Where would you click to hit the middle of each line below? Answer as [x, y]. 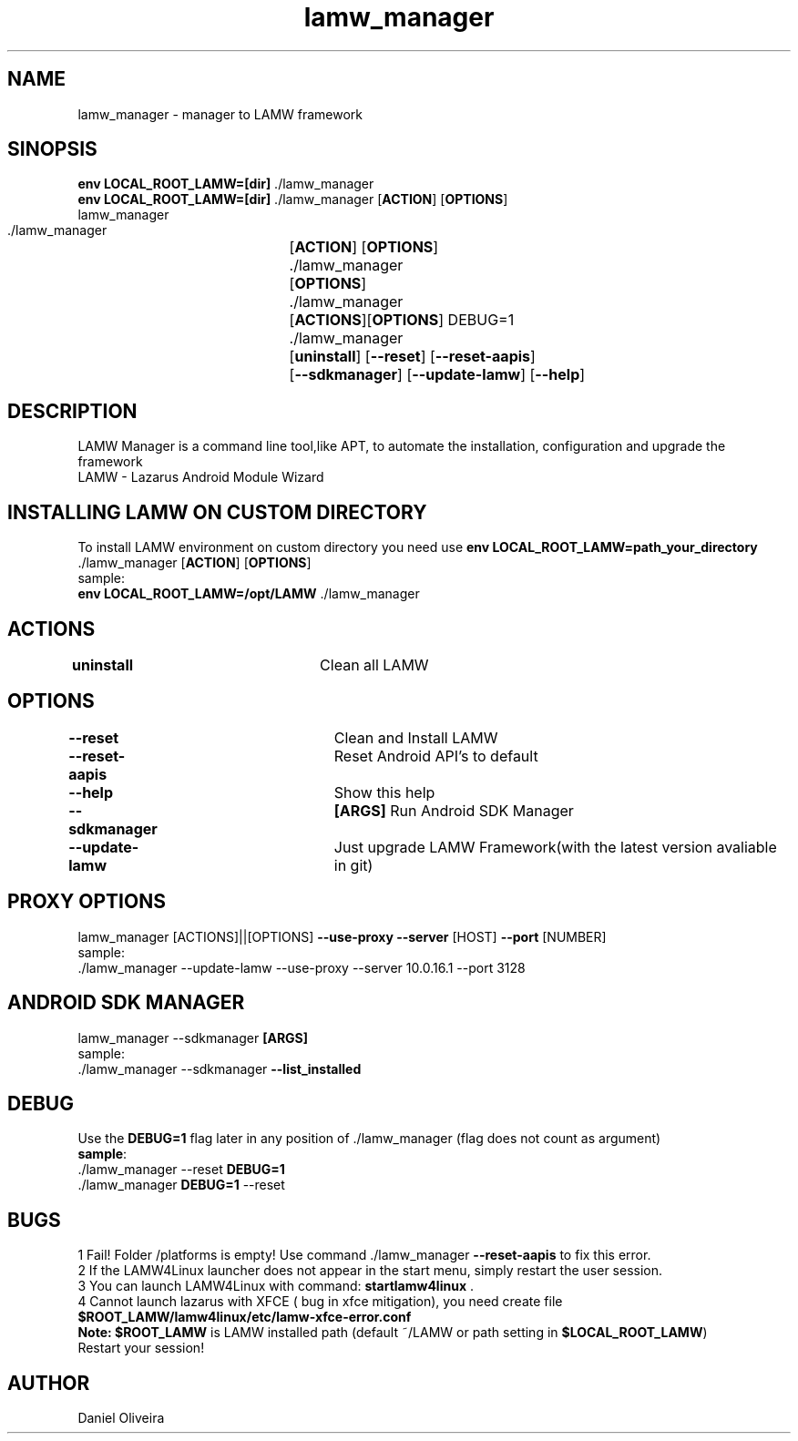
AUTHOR [49, 1383]
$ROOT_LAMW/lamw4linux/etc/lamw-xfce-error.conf [245, 1317]
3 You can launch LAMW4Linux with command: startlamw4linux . [276, 1286]
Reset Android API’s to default [436, 756]
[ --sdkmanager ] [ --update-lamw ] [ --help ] [437, 375]
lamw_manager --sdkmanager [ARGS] [193, 1037]
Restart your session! [141, 1348]
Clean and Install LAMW [416, 737]
